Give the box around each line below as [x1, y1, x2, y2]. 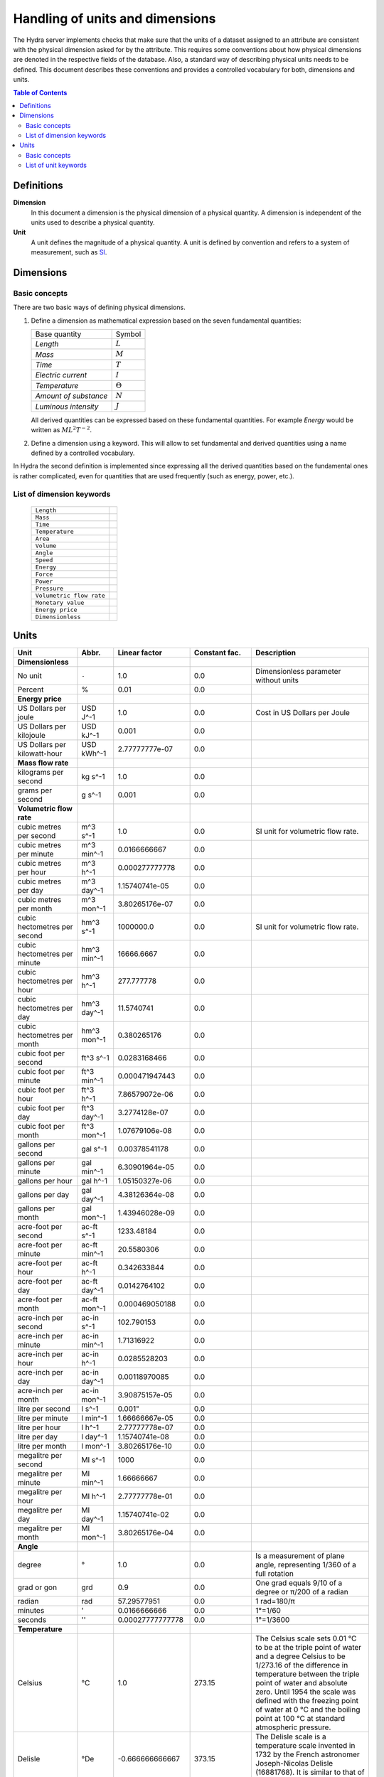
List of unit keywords [26, 161, 87, 170]
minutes [17, 1606, 45, 1616]
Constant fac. [193, 648, 242, 657]
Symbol [115, 329, 142, 339]
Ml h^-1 [81, 1491, 106, 1501]
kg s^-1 [81, 772, 105, 782]
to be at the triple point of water [255, 1643, 362, 1653]
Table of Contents [13, 88, 68, 97]
